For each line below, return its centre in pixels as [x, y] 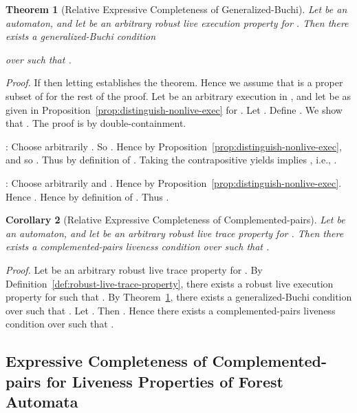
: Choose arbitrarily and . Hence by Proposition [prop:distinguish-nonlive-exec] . [174, 182]
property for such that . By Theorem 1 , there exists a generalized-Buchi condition [179, 297]
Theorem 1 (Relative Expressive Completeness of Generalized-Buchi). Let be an [176, 9]
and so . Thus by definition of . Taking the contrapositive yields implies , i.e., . [171, 160]
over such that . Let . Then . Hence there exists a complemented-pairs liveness [171, 310]
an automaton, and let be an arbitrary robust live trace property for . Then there [175, 233]
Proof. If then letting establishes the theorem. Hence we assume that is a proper [174, 82]
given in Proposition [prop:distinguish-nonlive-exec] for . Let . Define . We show [174, 109]
